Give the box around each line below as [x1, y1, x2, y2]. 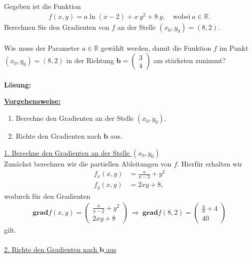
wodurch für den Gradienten [4, 190, 91, 201]
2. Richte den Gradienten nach [4, 244, 97, 255]
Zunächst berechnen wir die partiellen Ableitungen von [4, 158, 172, 169]
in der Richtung [66, 55, 114, 66]
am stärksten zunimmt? [153, 55, 226, 66]
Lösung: [4, 79, 31, 89]
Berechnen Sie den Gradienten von [4, 22, 110, 32]
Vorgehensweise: [4, 96, 61, 106]
